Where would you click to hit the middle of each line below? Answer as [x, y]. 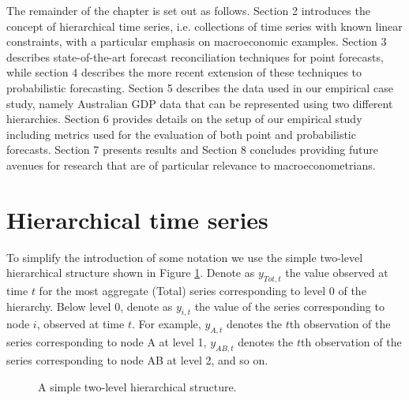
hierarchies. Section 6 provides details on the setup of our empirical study [184, 119]
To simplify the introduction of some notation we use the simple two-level [185, 257]
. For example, [166, 324]
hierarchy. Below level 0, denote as [90, 306]
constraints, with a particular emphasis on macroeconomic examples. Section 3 [197, 41]
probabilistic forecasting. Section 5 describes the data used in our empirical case [200, 87]
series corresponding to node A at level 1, [107, 342]
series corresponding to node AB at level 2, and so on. [137, 360]
